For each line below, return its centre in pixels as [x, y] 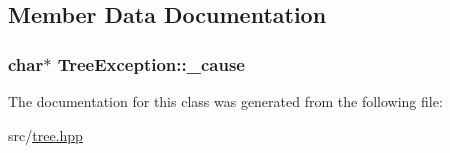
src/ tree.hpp [45, 134]
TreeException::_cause [151, 63]
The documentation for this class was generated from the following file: [225, 101]
